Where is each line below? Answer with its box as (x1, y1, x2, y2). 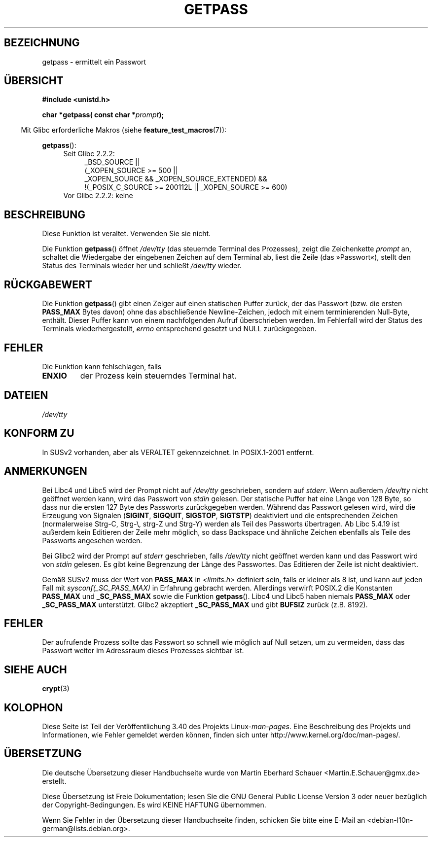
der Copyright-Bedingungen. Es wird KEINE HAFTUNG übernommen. (42, 800, 266, 809)
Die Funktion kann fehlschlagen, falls (42, 362, 162, 371)
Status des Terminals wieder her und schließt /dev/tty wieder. (42, 261, 242, 270)
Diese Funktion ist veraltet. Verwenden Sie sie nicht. (42, 229, 211, 238)
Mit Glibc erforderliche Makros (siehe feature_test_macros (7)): (21, 126, 227, 135)
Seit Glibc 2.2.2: (63, 149, 115, 158)
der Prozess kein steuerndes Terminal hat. (80, 370, 237, 381)
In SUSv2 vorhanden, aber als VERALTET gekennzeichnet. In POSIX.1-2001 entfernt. (42, 448, 314, 456)
